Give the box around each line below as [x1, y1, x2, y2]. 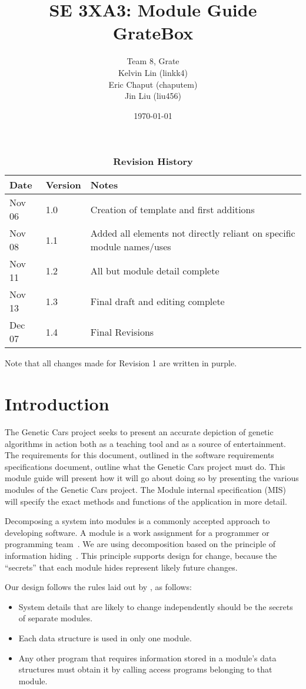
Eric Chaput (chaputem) [108, 78, 198, 90]
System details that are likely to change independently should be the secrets [18, 600, 293, 612]
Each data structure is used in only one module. [18, 631, 192, 644]
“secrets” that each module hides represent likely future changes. [5, 561, 238, 573]
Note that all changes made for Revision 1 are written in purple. [5, 357, 237, 369]
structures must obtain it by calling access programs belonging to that [18, 663, 272, 675]
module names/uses [90, 240, 171, 254]
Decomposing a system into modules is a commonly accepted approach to [5, 515, 270, 527]
